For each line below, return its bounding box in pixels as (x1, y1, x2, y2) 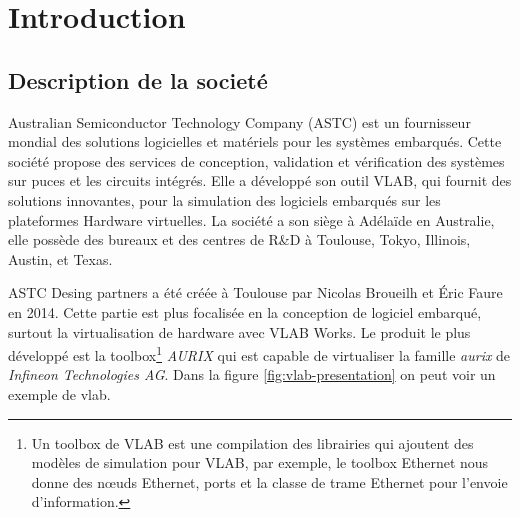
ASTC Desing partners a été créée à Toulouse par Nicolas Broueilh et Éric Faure (8, 282, 503, 303)
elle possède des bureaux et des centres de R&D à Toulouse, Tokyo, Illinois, (8, 229, 471, 250)
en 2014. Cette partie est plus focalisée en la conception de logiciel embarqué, (8, 301, 482, 322)
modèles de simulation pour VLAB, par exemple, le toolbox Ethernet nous (31, 452, 489, 473)
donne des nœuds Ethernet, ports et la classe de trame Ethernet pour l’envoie (31, 471, 508, 492)
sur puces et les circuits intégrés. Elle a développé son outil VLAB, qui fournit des (8, 170, 512, 191)
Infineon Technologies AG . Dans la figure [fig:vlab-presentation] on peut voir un (8, 364, 496, 385)
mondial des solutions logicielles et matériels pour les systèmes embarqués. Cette (8, 131, 502, 152)
